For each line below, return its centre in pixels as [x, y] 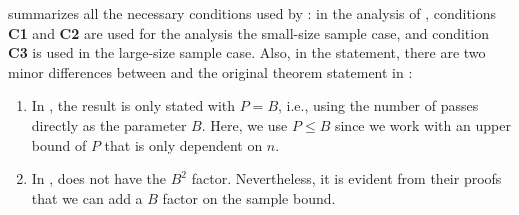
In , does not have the [99, 178]
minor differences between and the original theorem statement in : [210, 71]
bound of [59, 144]
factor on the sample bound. [249, 197]
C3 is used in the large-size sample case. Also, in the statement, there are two [247, 52]
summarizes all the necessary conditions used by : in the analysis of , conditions [252, 13]
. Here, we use [244, 124]
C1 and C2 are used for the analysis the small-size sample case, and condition [248, 32]
